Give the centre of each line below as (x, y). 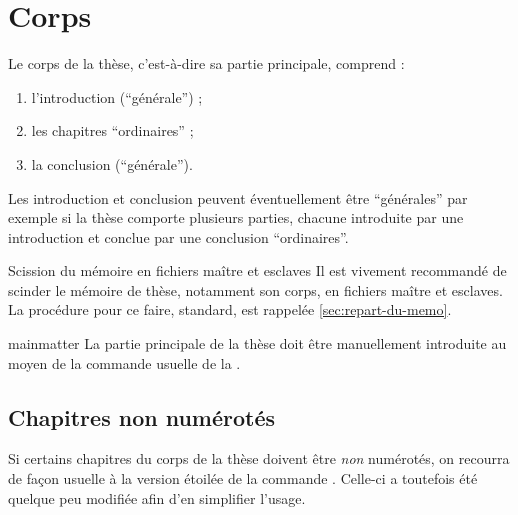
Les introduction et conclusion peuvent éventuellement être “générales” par (238, 197)
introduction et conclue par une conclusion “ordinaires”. (178, 236)
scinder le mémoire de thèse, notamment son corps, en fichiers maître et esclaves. (255, 289)
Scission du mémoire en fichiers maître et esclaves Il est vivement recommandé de (257, 270)
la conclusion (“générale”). (112, 163)
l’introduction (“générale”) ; (117, 96)
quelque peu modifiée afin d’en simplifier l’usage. (157, 497)
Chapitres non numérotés (142, 416)
